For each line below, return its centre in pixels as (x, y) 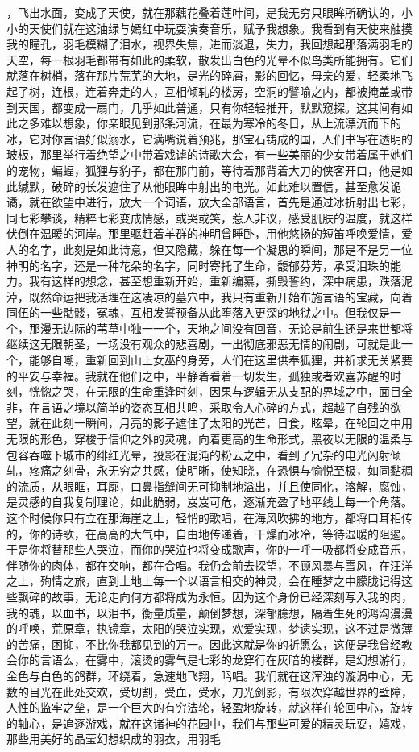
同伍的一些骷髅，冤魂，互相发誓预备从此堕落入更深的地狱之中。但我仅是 (198, 312)
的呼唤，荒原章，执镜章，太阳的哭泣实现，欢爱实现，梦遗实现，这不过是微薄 (209, 628)
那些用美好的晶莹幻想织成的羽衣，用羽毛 (114, 739)
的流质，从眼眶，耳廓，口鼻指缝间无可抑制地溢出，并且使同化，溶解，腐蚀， (209, 486)
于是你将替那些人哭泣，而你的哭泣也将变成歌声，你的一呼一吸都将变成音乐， (209, 549)
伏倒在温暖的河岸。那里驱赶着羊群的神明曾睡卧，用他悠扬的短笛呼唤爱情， (204, 233)
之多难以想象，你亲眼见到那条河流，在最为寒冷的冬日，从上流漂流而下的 (209, 123)
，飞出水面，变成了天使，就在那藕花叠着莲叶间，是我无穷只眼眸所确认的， (204, 12)
